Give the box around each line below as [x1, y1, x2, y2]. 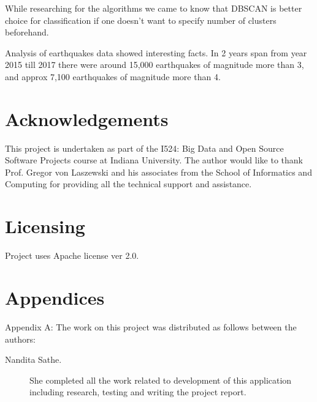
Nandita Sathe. [5, 353, 62, 366]
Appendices [5, 285, 105, 310]
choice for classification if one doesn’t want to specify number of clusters [5, 13, 277, 26]
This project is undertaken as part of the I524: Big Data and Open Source [5, 141, 284, 154]
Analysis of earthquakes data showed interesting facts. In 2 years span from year [5, 46, 307, 59]
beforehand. [5, 26, 49, 39]
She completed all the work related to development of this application [29, 373, 292, 386]
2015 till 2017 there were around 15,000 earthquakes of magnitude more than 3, [5, 58, 304, 71]
